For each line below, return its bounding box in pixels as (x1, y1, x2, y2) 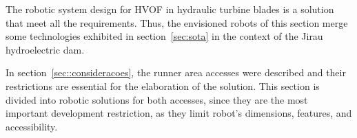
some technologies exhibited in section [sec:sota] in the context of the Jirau (6, 29, 323, 43)
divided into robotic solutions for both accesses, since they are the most (6, 92, 308, 106)
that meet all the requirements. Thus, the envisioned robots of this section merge (6, 15, 348, 30)
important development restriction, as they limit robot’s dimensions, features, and (6, 106, 352, 120)
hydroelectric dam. (6, 42, 85, 56)
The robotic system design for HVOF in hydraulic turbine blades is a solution (6, 2, 334, 16)
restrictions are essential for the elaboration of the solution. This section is (6, 78, 320, 93)
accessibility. (6, 119, 58, 133)
